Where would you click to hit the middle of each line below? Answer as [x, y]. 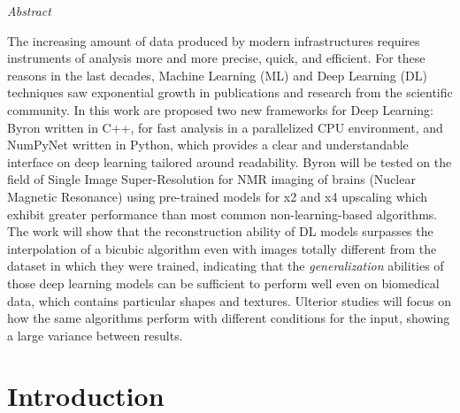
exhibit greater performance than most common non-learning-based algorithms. [222, 214]
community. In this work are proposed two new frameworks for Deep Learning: [220, 109]
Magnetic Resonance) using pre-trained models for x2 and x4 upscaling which [218, 196]
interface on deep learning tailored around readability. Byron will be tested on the [230, 161]
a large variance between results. [95, 335]
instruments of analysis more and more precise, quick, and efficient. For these [216, 58]
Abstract [29, 11]
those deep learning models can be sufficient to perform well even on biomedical [223, 283]
